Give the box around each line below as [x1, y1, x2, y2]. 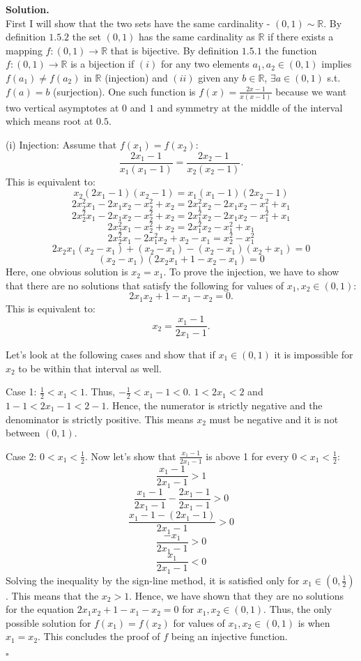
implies [321, 56, 352, 71]
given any [198, 70, 239, 84]
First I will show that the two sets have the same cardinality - [6, 15, 270, 30]
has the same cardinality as [139, 29, 255, 44]
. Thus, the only [263, 602, 332, 616]
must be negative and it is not [209, 411, 339, 426]
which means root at [6, 114, 93, 128]
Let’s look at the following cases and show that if [6, 347, 215, 361]
